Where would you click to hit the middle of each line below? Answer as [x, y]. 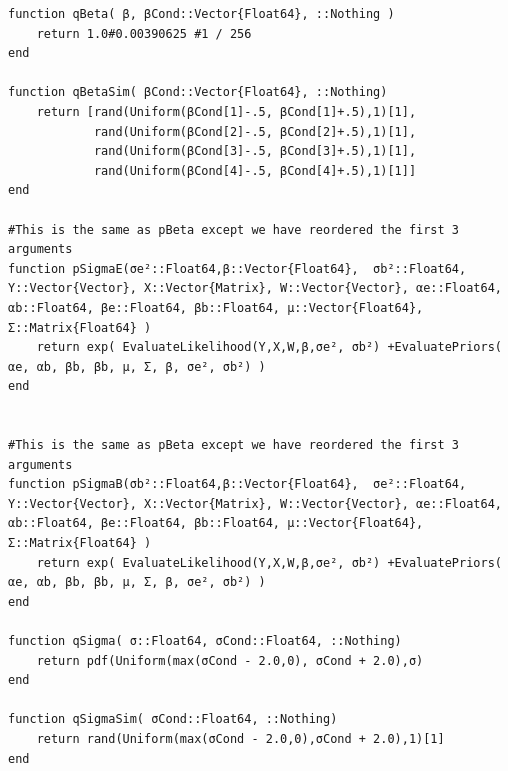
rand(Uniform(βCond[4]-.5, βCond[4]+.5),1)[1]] [255, 170]
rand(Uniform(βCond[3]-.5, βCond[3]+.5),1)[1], [255, 151]
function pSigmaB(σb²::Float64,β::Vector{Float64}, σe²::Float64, [237, 484]
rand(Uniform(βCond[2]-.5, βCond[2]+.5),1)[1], [255, 131]
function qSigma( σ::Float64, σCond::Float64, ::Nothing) [205, 641]
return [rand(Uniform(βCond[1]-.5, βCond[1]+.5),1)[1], [226, 111]
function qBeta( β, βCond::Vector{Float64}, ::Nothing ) [201, 14]
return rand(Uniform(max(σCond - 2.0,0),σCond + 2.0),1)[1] [240, 738]
